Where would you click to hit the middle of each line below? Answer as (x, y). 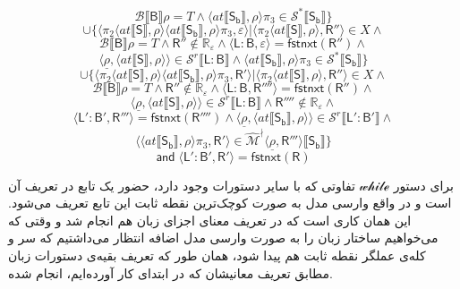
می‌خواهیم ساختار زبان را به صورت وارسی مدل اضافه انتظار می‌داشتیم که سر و (223, 238)
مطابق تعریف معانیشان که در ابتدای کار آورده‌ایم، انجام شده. (170, 272)
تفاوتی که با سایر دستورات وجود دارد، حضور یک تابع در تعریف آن (182, 185)
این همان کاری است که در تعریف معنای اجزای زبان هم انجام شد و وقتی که (210, 220)
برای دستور (423, 185)
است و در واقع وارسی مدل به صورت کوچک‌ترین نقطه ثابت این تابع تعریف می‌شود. (230, 203)
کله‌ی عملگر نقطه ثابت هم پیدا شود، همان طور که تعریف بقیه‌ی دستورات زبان (217, 255)
